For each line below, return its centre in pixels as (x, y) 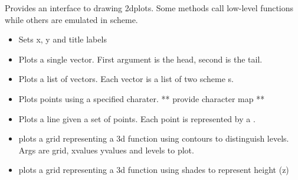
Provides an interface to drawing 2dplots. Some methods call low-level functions (149, 8)
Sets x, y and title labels (63, 39)
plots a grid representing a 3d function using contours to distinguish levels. (154, 138)
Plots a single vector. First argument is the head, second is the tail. (140, 59)
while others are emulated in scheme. (71, 19)
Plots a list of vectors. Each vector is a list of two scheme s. (126, 79)
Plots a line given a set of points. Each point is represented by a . (137, 118)
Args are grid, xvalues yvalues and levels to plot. (106, 150)
